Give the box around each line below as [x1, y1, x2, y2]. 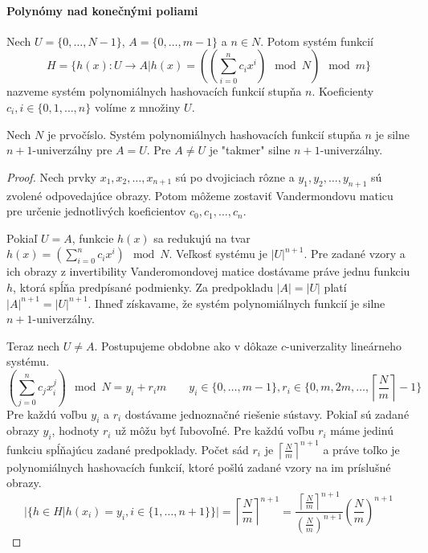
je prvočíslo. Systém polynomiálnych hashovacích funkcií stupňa [47, 125, 361, 142]
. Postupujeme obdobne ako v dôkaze [94, 337, 278, 354]
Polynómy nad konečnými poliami [6, 2, 198, 18]
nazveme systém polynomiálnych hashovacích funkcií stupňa [6, 83, 302, 100]
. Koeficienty [312, 83, 374, 100]
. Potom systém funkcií [260, 32, 373, 49]
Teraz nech [6, 337, 60, 354]
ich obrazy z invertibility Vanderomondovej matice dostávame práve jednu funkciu [6, 263, 410, 280]
